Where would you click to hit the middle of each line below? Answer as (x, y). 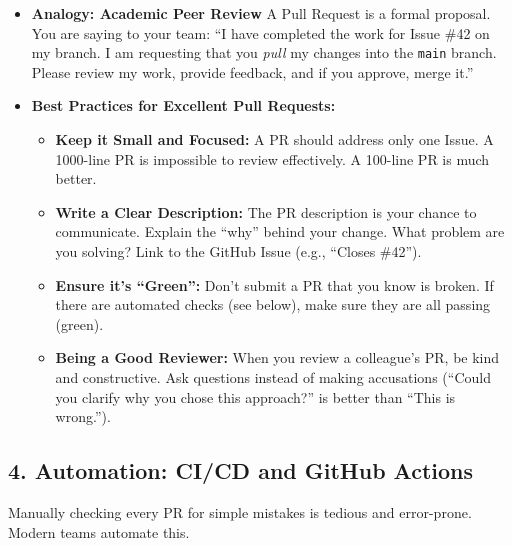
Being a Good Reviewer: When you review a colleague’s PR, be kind (277, 357)
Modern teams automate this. (99, 531)
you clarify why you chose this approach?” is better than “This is (255, 396)
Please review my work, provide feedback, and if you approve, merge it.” (252, 71)
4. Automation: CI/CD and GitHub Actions (241, 470)
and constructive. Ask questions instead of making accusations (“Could (273, 376)
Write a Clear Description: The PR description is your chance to (266, 211)
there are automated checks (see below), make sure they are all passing (273, 304)
